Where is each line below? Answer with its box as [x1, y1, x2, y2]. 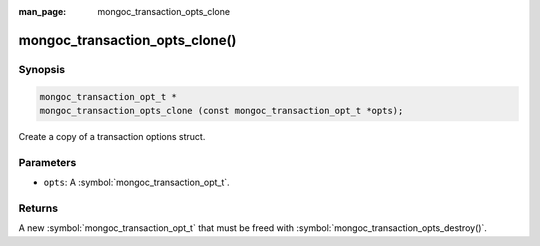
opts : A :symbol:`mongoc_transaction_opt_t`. [43, 176, 230, 189]
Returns [18, 201, 59, 215]
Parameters [18, 155, 77, 169]
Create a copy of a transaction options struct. [18, 130, 206, 142]
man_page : [18, 6, 67, 17]
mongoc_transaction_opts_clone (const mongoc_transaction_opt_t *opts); [39, 105, 404, 116]
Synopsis [18, 62, 65, 76]
